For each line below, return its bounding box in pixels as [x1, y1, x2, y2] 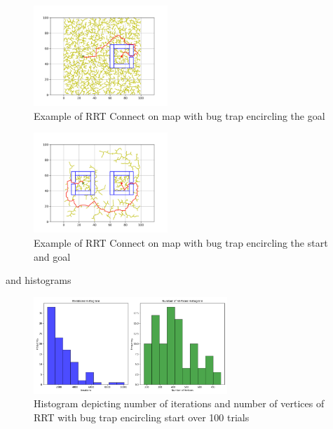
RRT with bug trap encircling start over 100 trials [34, 409, 250, 424]
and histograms [6, 273, 72, 287]
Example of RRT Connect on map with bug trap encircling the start [34, 235, 328, 250]
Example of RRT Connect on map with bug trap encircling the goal [34, 108, 325, 123]
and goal [34, 249, 71, 264]
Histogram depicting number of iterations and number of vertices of [34, 396, 325, 411]
